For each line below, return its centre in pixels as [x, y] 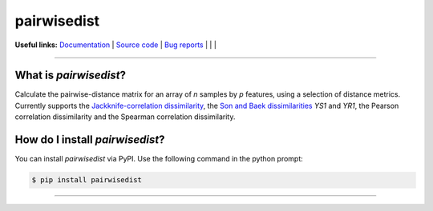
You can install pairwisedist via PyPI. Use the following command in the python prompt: [159, 159]
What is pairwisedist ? [70, 76]
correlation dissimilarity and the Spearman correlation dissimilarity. [125, 117]
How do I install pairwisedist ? [90, 140]
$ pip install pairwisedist [87, 180]
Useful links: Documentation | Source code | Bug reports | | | [115, 45]
